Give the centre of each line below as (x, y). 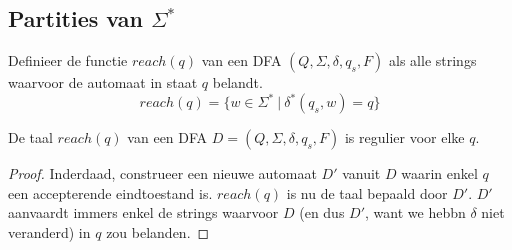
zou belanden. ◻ (158, 232)
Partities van (75, 18)
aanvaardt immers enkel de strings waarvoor (143, 212)
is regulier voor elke (404, 137)
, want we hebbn (415, 212)
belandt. (237, 82)
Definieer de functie (68, 60)
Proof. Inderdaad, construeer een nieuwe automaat (162, 173)
